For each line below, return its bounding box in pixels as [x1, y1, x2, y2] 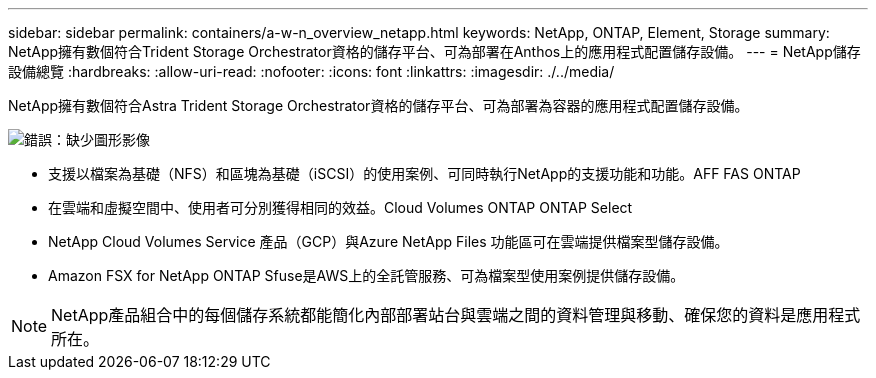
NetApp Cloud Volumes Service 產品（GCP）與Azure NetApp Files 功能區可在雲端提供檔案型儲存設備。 [48, 233, 729, 250]
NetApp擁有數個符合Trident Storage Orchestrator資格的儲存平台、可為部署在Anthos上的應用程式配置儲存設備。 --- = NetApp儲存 [8, 43, 861, 60]
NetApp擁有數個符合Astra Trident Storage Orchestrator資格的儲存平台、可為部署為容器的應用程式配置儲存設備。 [8, 97, 749, 114]
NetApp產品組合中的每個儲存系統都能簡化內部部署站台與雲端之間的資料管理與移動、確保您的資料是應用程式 [51, 305, 861, 325]
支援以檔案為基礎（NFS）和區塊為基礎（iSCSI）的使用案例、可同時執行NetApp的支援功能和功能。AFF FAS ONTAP [48, 165, 801, 182]
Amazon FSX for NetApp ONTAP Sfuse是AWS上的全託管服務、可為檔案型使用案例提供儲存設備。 [48, 267, 685, 284]
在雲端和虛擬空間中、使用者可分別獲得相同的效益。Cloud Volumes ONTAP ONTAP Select [48, 199, 633, 216]
